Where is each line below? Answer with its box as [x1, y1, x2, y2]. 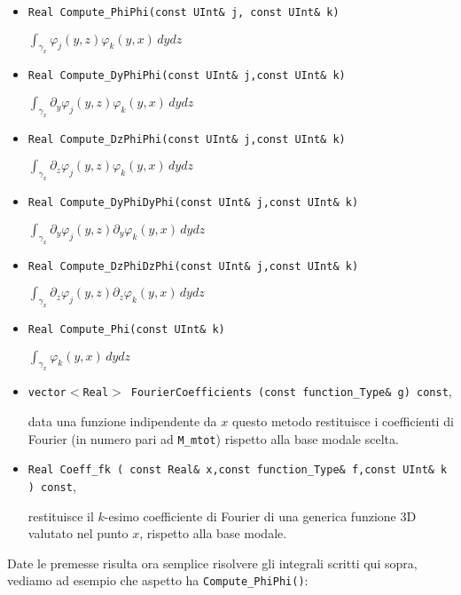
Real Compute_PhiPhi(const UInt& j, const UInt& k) [27, 6, 340, 19]
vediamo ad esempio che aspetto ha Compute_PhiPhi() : [7, 571, 309, 590]
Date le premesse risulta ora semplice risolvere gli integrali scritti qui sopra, [7, 553, 418, 572]
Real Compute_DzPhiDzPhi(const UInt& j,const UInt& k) [27, 259, 359, 273]
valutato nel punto [27, 524, 129, 543]
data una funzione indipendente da [27, 412, 217, 431]
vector [27, 386, 66, 400]
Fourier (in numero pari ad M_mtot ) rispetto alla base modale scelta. [27, 429, 399, 448]
